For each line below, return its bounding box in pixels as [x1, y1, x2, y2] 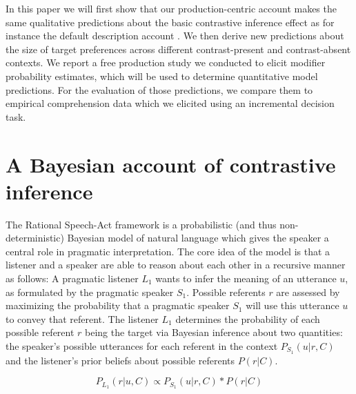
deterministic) [6, 230, 64, 245]
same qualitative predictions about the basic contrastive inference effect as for [6, 14, 335, 29]
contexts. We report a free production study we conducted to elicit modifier [6, 55, 326, 70]
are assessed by [276, 284, 340, 299]
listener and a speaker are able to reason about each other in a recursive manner [6, 257, 346, 272]
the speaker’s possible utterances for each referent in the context [6, 339, 278, 353]
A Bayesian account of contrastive [6, 150, 336, 178]
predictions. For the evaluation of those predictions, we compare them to [6, 82, 313, 97]
